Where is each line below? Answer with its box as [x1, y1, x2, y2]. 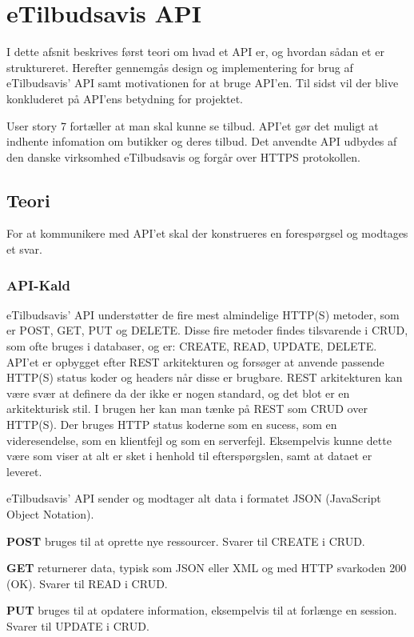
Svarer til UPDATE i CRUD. [6, 617, 149, 634]
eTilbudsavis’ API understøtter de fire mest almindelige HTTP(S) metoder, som [6, 306, 400, 323]
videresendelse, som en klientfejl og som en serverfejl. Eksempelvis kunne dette [6, 431, 392, 448]
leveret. [6, 463, 42, 479]
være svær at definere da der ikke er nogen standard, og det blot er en [6, 384, 350, 401]
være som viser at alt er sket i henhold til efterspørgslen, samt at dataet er [6, 447, 372, 464]
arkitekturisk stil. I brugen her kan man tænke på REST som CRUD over [6, 400, 368, 417]
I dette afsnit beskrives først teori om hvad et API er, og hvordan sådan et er [6, 43, 384, 60]
